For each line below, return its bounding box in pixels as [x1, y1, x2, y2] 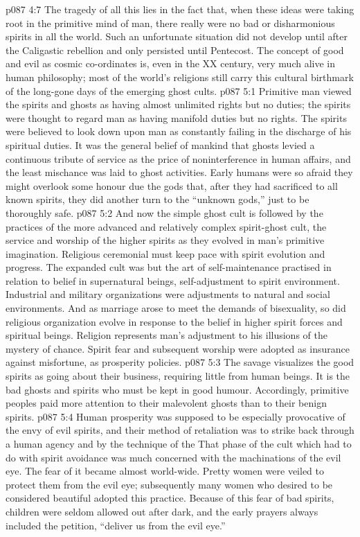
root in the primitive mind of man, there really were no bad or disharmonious [6, 15, 335, 30]
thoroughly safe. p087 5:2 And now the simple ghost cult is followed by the [6, 205, 323, 220]
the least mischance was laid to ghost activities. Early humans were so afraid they [6, 165, 353, 179]
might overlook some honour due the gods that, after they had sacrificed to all [6, 178, 338, 193]
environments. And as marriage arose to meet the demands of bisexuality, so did [6, 301, 346, 315]
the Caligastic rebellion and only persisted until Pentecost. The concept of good [6, 42, 344, 57]
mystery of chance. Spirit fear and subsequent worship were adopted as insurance [6, 341, 350, 355]
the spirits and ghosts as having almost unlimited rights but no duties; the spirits [6, 97, 351, 112]
